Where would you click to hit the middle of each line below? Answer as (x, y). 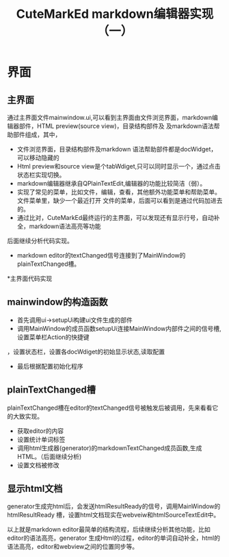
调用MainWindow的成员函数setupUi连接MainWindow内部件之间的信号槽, (119, 328)
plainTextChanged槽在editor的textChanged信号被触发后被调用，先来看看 (110, 408)
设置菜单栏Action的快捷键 (53, 337)
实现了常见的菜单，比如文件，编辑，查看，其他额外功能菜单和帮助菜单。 (119, 192)
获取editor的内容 (40, 431)
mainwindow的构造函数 (57, 302)
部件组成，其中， (37, 135)
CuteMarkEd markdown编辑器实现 (115, 14)
